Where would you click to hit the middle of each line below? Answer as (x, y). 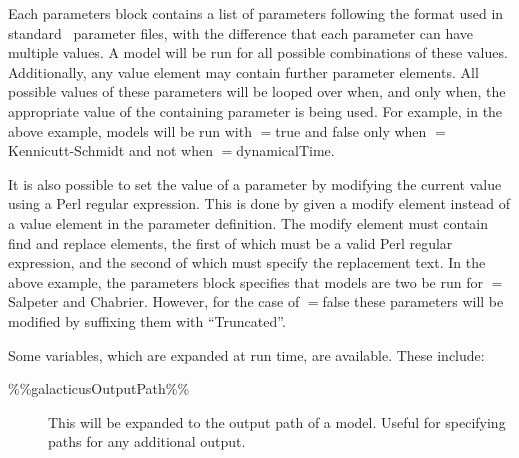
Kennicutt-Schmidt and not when (110, 150)
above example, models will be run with (130, 130)
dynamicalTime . (285, 150)
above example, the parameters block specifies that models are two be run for (245, 281)
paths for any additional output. (147, 441)
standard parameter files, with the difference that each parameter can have (241, 32)
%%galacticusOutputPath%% (99, 388)
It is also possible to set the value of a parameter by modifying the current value (255, 183)
